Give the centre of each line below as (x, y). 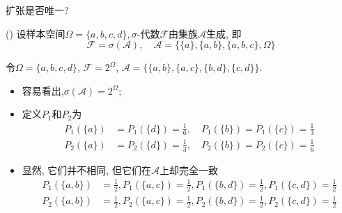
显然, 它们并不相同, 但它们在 (86, 169)
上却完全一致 (188, 169)
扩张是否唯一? (37, 10)
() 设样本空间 (36, 33)
